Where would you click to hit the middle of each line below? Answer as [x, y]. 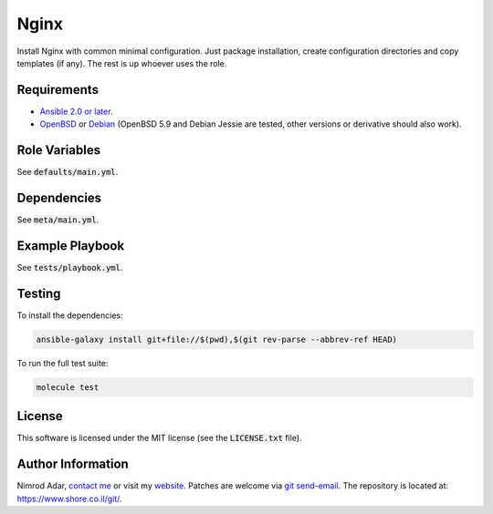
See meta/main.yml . [58, 220]
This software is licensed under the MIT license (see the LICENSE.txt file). [159, 438]
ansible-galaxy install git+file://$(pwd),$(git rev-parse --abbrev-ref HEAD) [216, 339]
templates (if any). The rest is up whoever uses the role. [122, 63]
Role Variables [58, 150]
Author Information [73, 464]
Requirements [58, 90]
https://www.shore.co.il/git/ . [69, 499]
